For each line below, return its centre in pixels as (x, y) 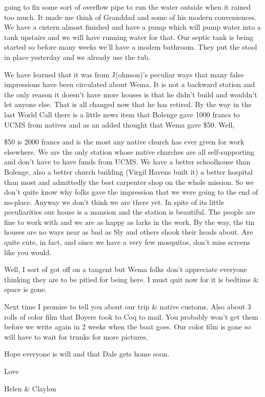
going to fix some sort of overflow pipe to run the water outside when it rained (128, 7)
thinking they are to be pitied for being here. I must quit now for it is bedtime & (131, 279)
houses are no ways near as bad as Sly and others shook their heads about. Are (129, 232)
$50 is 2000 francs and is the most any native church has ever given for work (124, 142)
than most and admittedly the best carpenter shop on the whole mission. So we (129, 182)
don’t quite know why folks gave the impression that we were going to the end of (131, 192)
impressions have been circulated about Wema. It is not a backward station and (130, 84)
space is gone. (26, 289)
